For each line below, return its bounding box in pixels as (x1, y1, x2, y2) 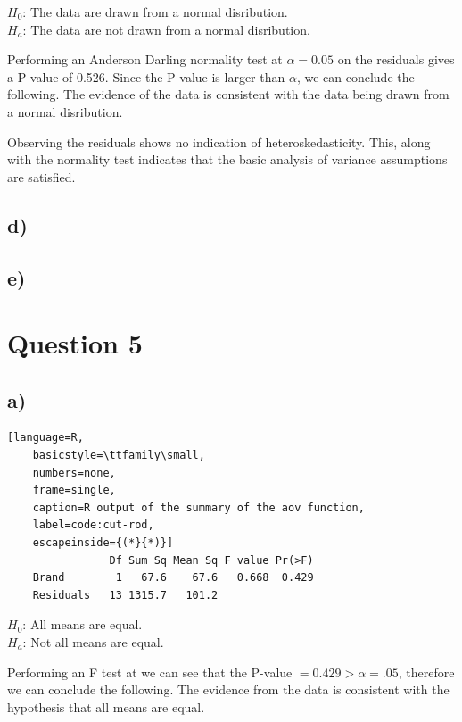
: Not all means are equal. (22, 633, 164, 651)
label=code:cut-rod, (32, 519, 154, 532)
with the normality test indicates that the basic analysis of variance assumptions (7, 150, 448, 169)
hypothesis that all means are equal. (7, 697, 205, 716)
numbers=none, (32, 466, 116, 479)
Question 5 (7, 325, 143, 361)
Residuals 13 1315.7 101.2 (32, 588, 219, 602)
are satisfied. (7, 167, 76, 186)
